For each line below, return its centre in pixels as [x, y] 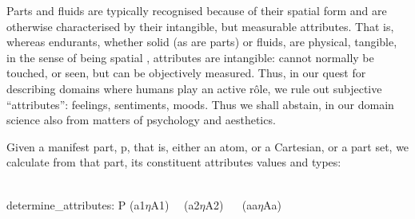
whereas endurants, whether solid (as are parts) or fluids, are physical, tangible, [202, 42]
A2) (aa [231, 204]
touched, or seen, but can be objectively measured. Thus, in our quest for [186, 73]
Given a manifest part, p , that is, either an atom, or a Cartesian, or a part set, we [208, 146]
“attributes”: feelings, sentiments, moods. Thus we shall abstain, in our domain [200, 104]
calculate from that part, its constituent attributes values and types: [174, 162]
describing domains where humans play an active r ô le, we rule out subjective [194, 88]
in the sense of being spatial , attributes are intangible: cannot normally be [190, 57]
